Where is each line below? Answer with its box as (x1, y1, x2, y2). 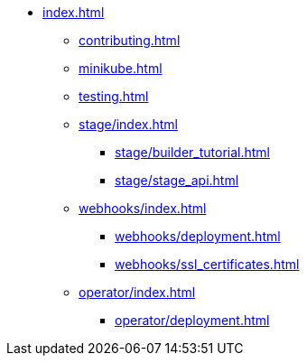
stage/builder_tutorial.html (115, 144, 271, 160)
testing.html (79, 88, 149, 104)
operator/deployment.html (115, 312, 270, 328)
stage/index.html (79, 116, 178, 132)
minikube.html (79, 60, 163, 76)
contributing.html (79, 33, 181, 48)
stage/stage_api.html (115, 172, 239, 188)
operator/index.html (79, 284, 196, 300)
